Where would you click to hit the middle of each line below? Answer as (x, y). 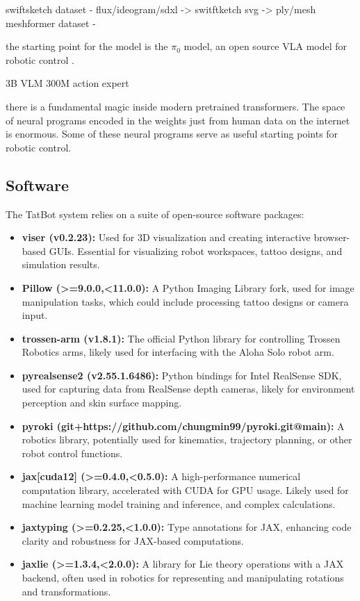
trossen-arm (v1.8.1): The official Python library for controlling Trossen (181, 338)
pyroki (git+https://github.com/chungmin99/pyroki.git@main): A (183, 426)
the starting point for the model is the (87, 46)
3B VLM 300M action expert (67, 83)
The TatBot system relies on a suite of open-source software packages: (155, 214)
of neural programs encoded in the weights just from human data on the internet (178, 120)
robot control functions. (72, 453)
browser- (332, 237)
